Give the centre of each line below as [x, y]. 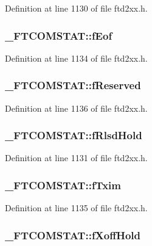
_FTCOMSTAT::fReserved [73, 85]
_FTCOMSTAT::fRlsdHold [74, 135]
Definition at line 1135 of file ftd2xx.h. [76, 208]
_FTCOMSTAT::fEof [59, 35]
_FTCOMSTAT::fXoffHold [73, 235]
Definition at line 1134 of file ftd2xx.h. [76, 58]
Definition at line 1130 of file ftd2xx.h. [76, 8]
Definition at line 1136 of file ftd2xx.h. [76, 108]
